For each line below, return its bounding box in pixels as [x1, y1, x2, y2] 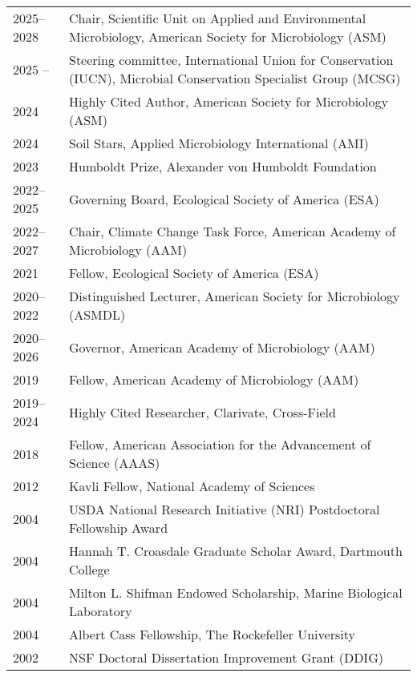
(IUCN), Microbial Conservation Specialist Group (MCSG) [69, 69, 401, 87]
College [69, 560, 110, 578]
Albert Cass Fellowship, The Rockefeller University [69, 625, 355, 643]
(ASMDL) [69, 305, 126, 324]
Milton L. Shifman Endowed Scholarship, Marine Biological [69, 583, 403, 602]
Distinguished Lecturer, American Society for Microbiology [69, 287, 400, 305]
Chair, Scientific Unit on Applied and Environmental [69, 9, 366, 27]
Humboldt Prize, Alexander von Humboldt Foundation [69, 157, 377, 175]
